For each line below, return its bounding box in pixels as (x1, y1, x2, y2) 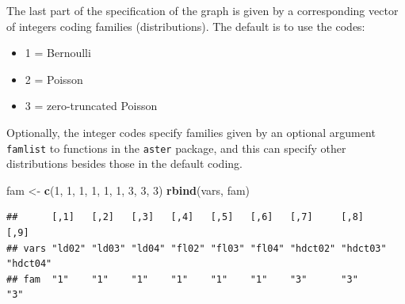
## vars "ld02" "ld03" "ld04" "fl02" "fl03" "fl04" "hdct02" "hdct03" (6, 242, 387, 254)
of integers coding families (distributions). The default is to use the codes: (6, 17, 365, 34)
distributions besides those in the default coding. (6, 155, 243, 172)
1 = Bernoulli (25, 44, 91, 61)
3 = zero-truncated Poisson (25, 97, 158, 114)
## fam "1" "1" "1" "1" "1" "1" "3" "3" (6, 273, 358, 285)
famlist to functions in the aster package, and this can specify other (6, 139, 346, 156)
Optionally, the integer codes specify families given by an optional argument (6, 123, 376, 140)
